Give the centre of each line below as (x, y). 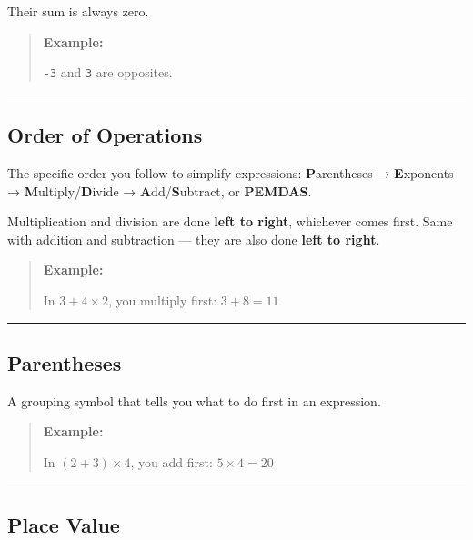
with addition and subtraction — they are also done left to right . (194, 239)
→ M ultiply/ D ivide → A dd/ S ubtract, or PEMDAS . (160, 190)
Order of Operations (105, 135)
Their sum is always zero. (78, 11)
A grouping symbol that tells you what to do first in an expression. (194, 400)
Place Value (64, 524)
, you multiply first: (162, 300)
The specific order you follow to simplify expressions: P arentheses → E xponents (231, 173)
